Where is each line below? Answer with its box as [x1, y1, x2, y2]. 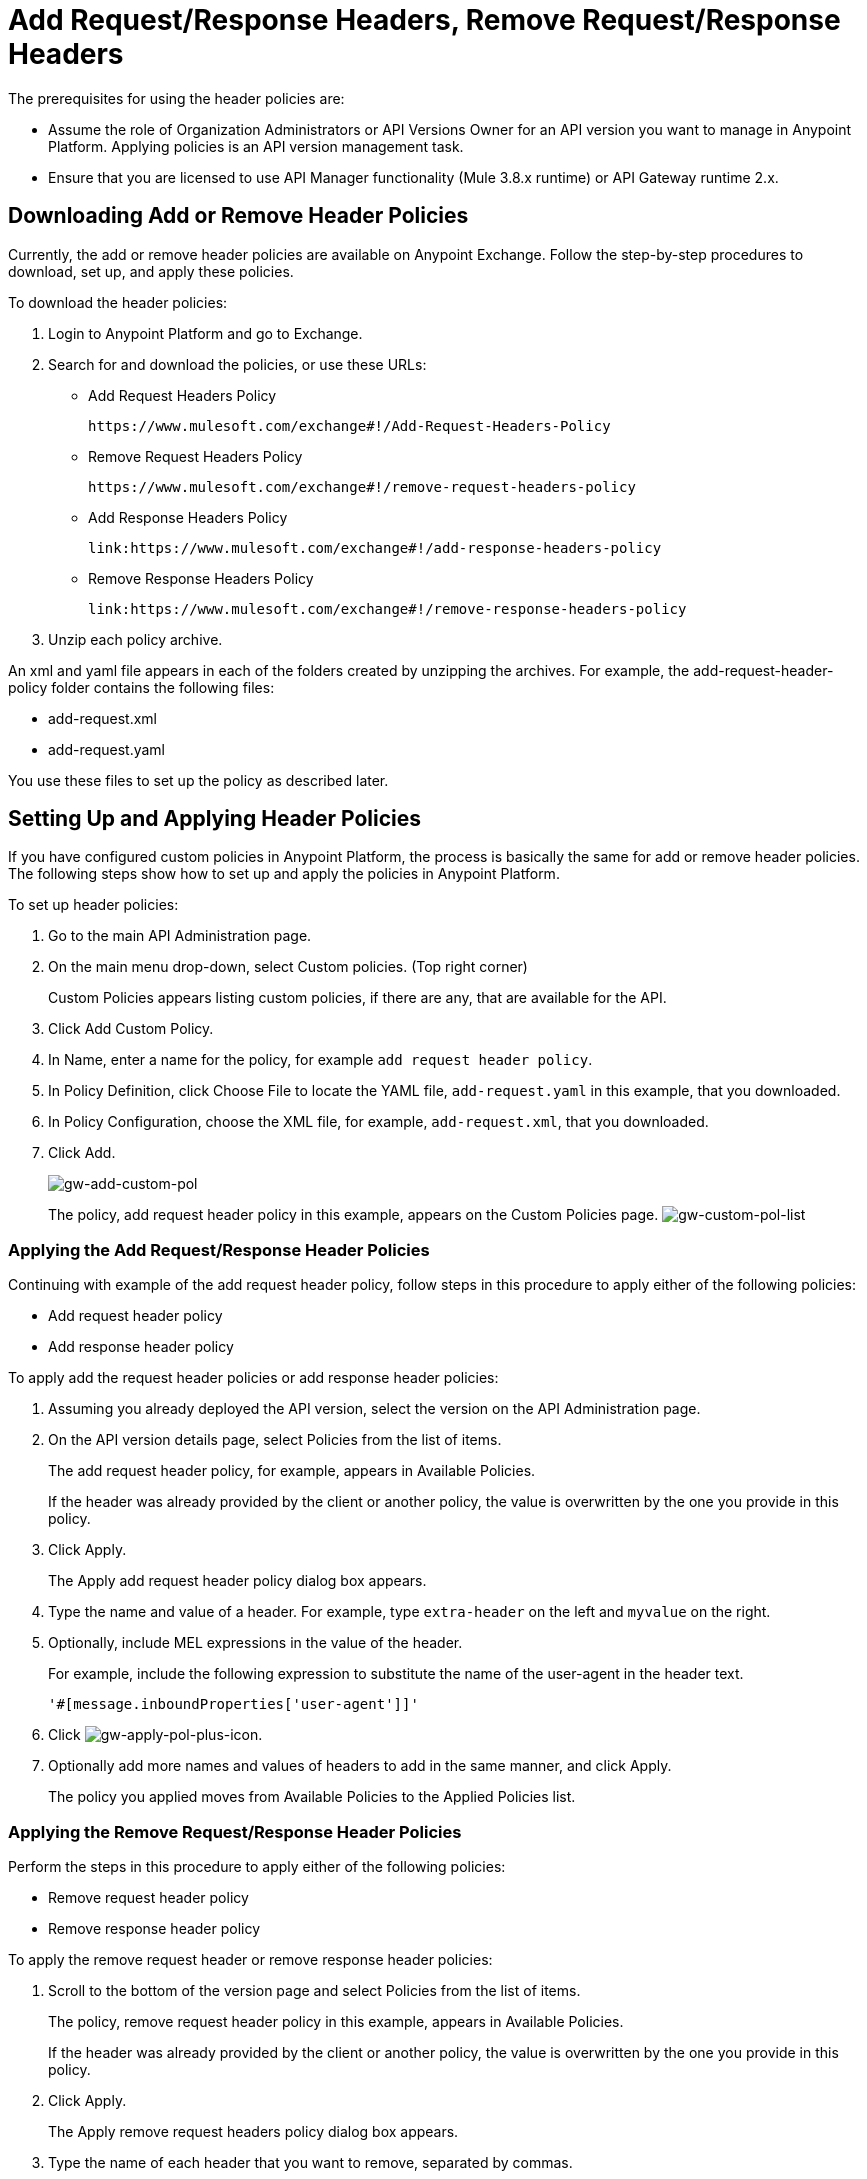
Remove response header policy [48, 1919, 261, 1937]
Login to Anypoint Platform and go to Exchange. [48, 324, 363, 342]
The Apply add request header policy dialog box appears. [48, 1572, 427, 1590]
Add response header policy [48, 1338, 234, 1356]
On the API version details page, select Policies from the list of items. [48, 1431, 502, 1449]
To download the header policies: [8, 293, 228, 311]
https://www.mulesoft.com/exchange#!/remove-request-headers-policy [88, 478, 636, 495]
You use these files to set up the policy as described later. [8, 771, 389, 789]
